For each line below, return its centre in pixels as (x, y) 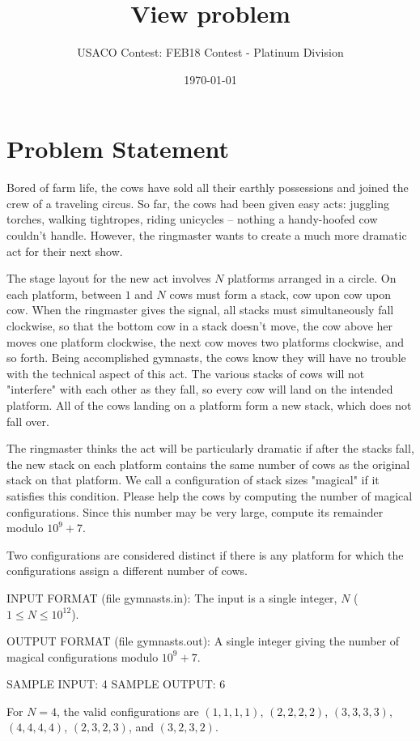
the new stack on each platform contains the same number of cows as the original (208, 464)
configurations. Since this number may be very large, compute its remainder (195, 511)
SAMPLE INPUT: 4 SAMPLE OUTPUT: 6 (116, 684)
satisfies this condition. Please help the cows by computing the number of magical (210, 495)
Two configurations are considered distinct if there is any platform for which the (205, 554)
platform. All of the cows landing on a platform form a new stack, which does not (209, 405)
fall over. (28, 421)
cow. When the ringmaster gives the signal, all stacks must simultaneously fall (200, 310)
